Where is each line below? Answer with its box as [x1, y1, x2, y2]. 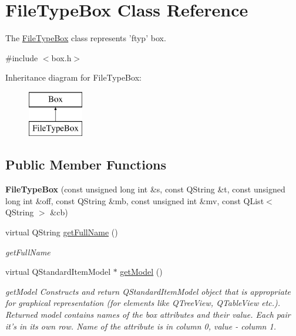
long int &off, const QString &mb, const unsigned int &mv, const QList [5, 194, 264, 207]
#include [5, 51, 38, 64]
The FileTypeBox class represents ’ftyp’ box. [5, 32, 166, 44]
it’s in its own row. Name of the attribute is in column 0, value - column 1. [5, 320, 276, 332]
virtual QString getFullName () [5, 226, 118, 238]
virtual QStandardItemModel [5, 265, 111, 278]
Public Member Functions [5, 155, 166, 174]
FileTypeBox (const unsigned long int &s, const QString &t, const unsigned [5, 183, 285, 195]
